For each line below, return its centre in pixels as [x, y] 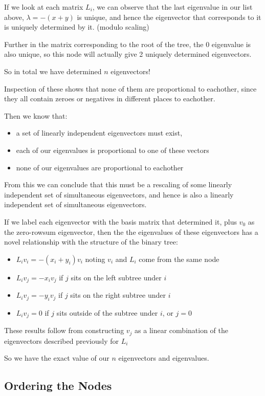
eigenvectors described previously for [61, 340]
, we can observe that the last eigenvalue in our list [172, 7]
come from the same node [179, 259]
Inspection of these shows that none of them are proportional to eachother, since [130, 88]
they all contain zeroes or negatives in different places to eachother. [110, 98]
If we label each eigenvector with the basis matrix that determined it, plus [120, 221]
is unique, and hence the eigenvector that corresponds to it [169, 17]
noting [95, 259]
